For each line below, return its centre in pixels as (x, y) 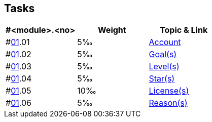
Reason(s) (168, 103)
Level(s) (164, 67)
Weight (112, 30)
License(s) (169, 91)
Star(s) (162, 79)
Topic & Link (184, 30)
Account (165, 42)
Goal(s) (163, 54)
